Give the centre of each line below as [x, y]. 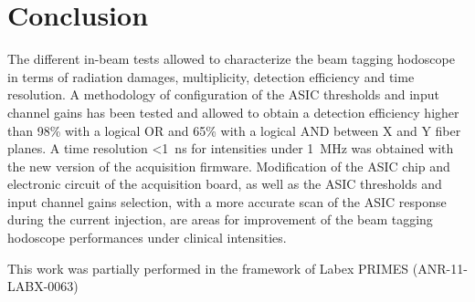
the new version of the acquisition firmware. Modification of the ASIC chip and [229, 166]
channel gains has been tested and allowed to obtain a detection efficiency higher [233, 112]
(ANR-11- [440, 268]
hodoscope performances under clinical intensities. [147, 238]
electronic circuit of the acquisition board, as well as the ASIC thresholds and [225, 184]
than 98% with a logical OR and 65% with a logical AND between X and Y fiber [234, 130]
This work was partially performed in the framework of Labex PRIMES [208, 268]
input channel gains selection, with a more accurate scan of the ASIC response [227, 201]
